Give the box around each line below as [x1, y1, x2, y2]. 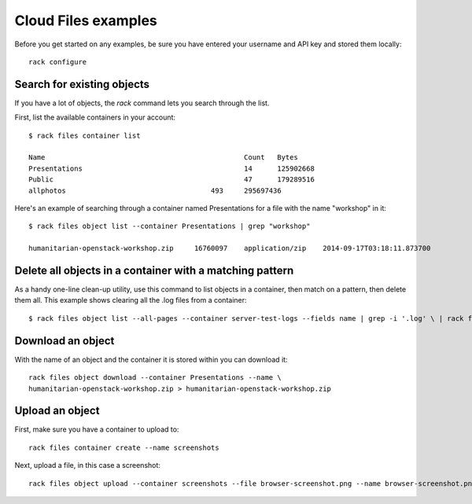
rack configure [28, 57, 87, 66]
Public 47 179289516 [28, 175, 315, 184]
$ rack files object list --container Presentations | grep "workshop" [28, 222, 311, 231]
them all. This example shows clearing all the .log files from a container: [14, 296, 247, 305]
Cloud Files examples [14, 12, 157, 29]
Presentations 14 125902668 [28, 164, 315, 173]
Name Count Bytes [28, 153, 298, 162]
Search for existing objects [14, 77, 149, 90]
